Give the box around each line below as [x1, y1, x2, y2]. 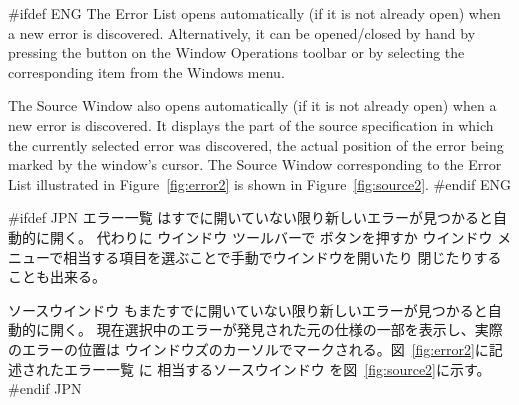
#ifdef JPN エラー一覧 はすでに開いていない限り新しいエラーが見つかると [8, 207, 494, 228]
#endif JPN [8, 378, 82, 399]
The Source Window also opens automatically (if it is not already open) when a [8, 95, 497, 116]
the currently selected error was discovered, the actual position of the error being [8, 134, 504, 155]
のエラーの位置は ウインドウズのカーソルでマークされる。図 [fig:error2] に [8, 338, 489, 359]
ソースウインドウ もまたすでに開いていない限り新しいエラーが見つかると [8, 299, 488, 320]
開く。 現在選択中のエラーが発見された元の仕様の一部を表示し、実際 [49, 319, 503, 340]
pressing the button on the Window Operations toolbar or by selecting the [8, 42, 465, 63]
